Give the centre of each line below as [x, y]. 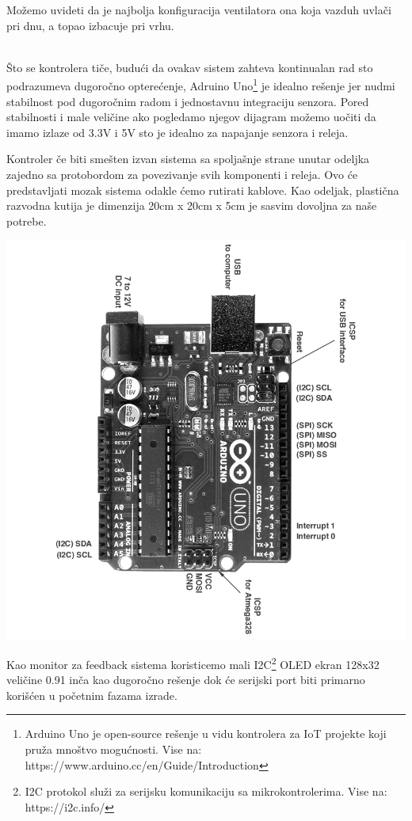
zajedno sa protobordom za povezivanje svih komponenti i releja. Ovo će [182, 174]
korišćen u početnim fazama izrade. [92, 695]
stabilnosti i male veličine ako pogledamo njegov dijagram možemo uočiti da [191, 117]
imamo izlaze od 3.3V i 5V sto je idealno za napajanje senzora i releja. [177, 132]
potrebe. [27, 220]
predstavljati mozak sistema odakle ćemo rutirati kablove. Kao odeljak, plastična [203, 190]
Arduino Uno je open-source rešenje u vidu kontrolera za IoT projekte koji [206, 734]
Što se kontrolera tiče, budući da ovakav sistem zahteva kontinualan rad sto [190, 67]
